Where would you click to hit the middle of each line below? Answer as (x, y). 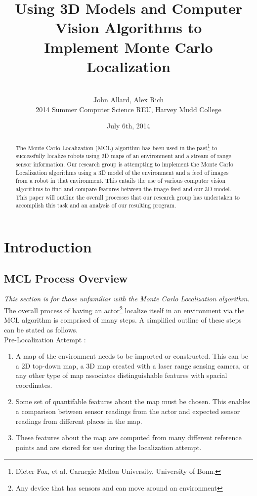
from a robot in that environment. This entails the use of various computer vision (121, 181)
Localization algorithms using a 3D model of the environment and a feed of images (122, 172)
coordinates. (34, 385)
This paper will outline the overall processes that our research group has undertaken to (128, 197)
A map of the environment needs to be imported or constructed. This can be (132, 356)
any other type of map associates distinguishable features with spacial (121, 375)
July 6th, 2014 (128, 126)
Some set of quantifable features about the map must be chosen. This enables (133, 401)
